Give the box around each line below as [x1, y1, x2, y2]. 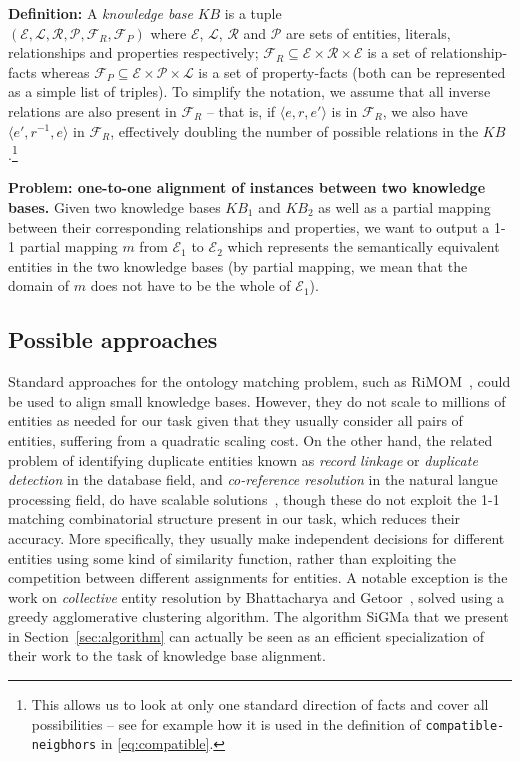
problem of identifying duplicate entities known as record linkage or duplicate [8, 449, 478, 470]
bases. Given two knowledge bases [8, 197, 221, 217]
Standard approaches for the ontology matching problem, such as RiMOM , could [8, 371, 511, 392]
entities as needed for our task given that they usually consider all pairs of [8, 410, 463, 431]
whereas [41, 61, 90, 82]
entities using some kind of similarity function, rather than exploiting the [8, 547, 457, 568]
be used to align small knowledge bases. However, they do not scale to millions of [8, 390, 506, 411]
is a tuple [224, 3, 282, 23]
